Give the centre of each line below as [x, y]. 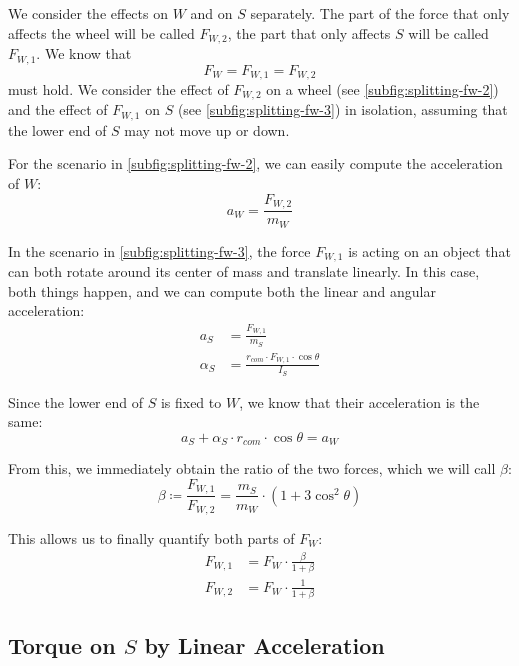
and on [211, 13]
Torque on [62, 645]
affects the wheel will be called [101, 32]
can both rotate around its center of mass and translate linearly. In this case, [244, 271]
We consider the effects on [88, 13]
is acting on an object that [429, 250]
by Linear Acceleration [264, 645]
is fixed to [191, 401]
